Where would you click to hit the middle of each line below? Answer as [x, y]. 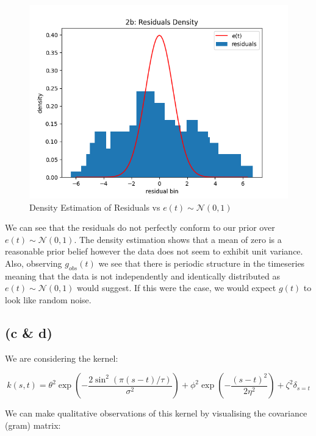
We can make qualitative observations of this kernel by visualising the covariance [156, 413]
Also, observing [34, 263]
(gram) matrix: [33, 425]
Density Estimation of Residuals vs [95, 207]
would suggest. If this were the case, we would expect [177, 288]
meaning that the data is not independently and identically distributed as [143, 276]
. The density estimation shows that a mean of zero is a [178, 239]
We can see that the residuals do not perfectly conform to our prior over [140, 227]
